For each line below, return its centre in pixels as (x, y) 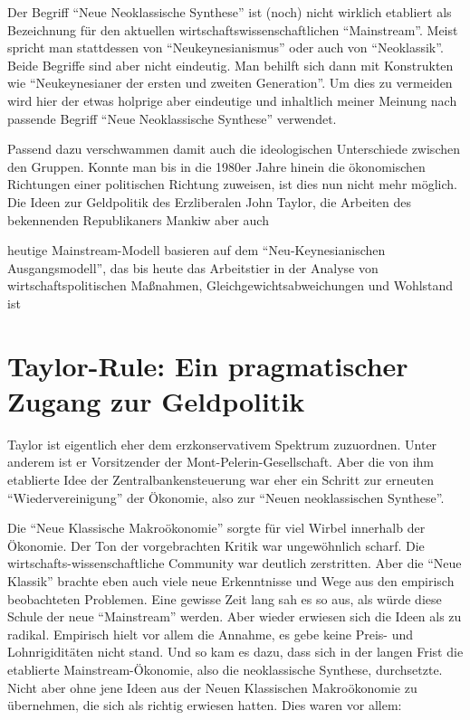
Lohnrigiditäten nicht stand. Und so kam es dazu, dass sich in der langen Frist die (235, 652)
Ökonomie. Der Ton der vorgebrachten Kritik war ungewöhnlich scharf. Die (216, 545)
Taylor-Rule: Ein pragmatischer (208, 365)
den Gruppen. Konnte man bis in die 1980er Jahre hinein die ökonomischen (216, 166)
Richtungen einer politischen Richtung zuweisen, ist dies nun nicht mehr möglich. (232, 184)
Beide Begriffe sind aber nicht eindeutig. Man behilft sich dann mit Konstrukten (230, 65)
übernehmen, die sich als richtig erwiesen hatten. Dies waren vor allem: (205, 705)
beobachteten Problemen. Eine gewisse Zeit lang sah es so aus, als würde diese (225, 598)
